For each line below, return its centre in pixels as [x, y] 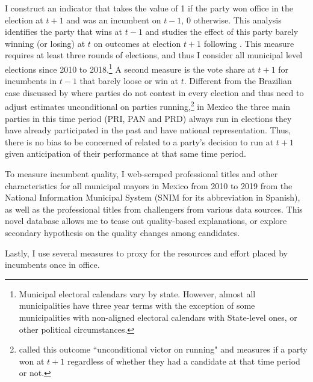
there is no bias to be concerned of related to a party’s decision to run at [139, 141]
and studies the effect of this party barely [222, 32]
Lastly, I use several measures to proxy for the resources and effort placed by [146, 253]
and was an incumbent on [114, 20]
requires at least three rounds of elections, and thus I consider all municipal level [154, 55]
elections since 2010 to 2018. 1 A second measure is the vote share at [130, 68]
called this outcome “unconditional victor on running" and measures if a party [163, 349]
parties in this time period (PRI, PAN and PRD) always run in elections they [148, 118]
